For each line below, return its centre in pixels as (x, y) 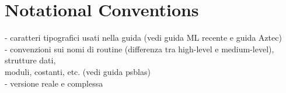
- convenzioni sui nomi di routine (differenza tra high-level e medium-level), (139, 49)
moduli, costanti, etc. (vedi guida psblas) (78, 71)
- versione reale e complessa (54, 83)
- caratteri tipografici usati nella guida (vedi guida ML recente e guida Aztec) (143, 37)
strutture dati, (30, 60)
